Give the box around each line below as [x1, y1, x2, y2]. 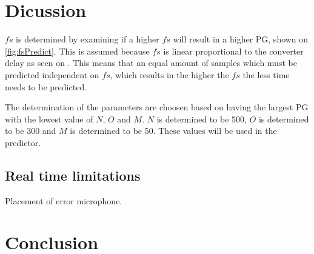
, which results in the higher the [110, 68, 229, 81]
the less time [242, 68, 290, 81]
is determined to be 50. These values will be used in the [70, 124, 277, 137]
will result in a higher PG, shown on [173, 33, 309, 45]
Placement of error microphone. [5, 194, 122, 207]
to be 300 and [5, 124, 56, 137]
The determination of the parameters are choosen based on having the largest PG [5, 101, 309, 113]
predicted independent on [5, 68, 99, 81]
